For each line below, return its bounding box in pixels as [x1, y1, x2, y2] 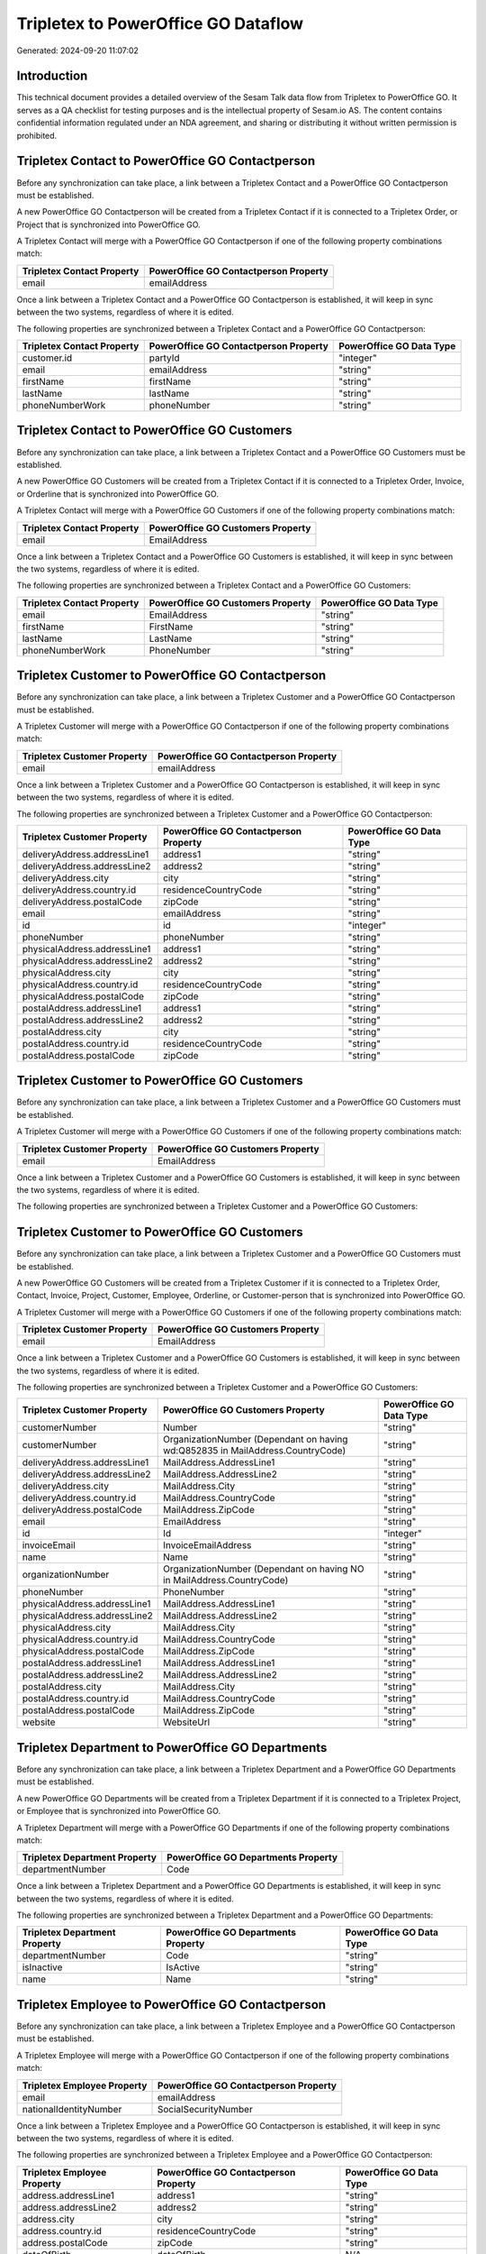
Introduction [16, 69, 88, 84]
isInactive [22, 1961, 63, 1974]
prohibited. [16, 130, 58, 141]
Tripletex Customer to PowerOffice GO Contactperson [16, 668, 327, 683]
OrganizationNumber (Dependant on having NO [162, 1562, 364, 1575]
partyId [148, 352, 180, 364]
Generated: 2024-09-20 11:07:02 [16, 45, 139, 56]
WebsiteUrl [162, 1716, 211, 1728]
